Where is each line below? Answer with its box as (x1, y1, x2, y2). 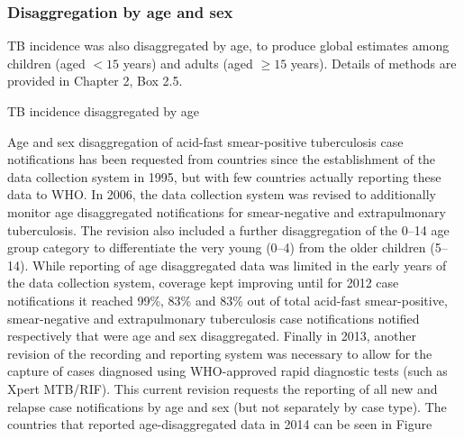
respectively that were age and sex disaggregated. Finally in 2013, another (7, 326, 417, 345)
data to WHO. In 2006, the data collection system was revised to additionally (7, 185, 436, 204)
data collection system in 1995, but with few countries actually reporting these (7, 167, 441, 186)
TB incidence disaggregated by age (7, 102, 200, 120)
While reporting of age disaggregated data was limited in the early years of (32, 255, 447, 274)
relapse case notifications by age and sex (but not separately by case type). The (7, 397, 447, 416)
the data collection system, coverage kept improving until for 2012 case (7, 273, 399, 292)
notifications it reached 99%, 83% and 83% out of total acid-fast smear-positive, (7, 290, 448, 309)
